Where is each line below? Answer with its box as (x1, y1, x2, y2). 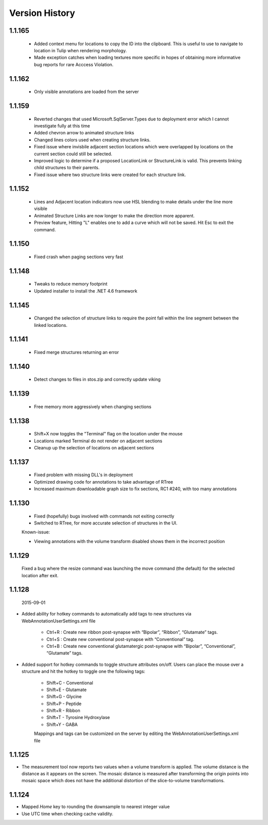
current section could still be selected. (34, 151, 113, 157)
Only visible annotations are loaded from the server (34, 89, 139, 95)
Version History (9, 7, 75, 18)
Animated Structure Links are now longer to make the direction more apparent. (34, 212, 195, 218)
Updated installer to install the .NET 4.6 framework (34, 288, 137, 294)
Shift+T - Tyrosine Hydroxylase (46, 715, 110, 721)
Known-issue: (21, 529, 50, 535)
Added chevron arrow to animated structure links (34, 130, 134, 136)
